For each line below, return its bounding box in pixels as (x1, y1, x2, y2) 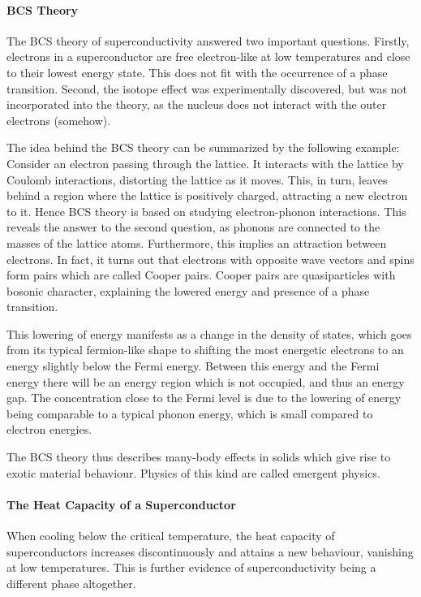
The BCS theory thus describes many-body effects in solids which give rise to (6, 448, 391, 465)
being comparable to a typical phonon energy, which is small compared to (6, 404, 373, 422)
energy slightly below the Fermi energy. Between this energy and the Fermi (6, 357, 380, 374)
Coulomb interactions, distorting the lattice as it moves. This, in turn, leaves (6, 171, 388, 188)
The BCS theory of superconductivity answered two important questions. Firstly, (6, 32, 410, 49)
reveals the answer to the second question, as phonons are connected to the (6, 218, 380, 236)
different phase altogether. (6, 574, 136, 591)
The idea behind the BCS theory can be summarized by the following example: (6, 139, 400, 156)
